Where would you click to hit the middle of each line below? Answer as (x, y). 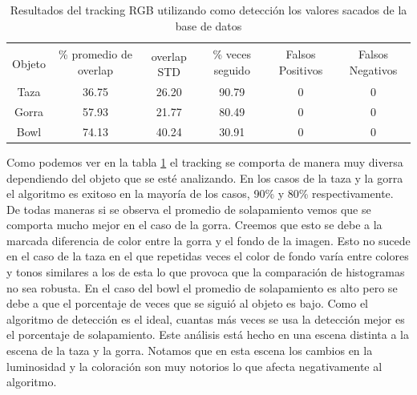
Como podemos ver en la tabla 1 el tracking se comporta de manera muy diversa (205, 161)
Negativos (373, 69)
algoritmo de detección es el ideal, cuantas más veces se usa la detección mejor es (206, 318)
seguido (232, 69)
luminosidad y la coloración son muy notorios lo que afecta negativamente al (194, 366)
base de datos (208, 25)
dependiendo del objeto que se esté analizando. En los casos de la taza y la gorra (205, 177)
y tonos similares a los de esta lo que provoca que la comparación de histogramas (206, 272)
